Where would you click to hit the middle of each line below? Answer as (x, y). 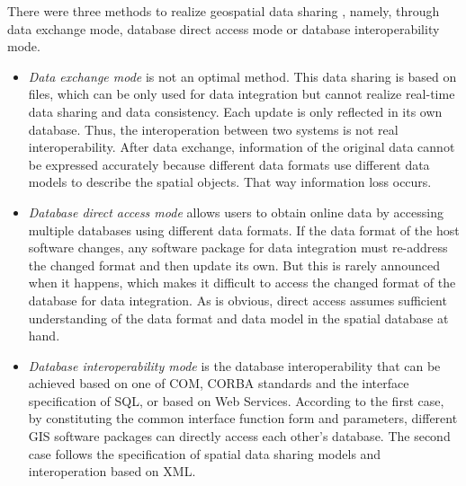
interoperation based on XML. (112, 471)
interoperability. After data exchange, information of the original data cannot (242, 147)
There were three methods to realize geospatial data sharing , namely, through (224, 11)
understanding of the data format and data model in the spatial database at (238, 318)
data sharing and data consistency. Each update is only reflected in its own (235, 111)
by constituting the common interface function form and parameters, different (243, 418)
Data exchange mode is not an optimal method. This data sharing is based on (242, 76)
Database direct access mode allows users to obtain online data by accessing (236, 212)
